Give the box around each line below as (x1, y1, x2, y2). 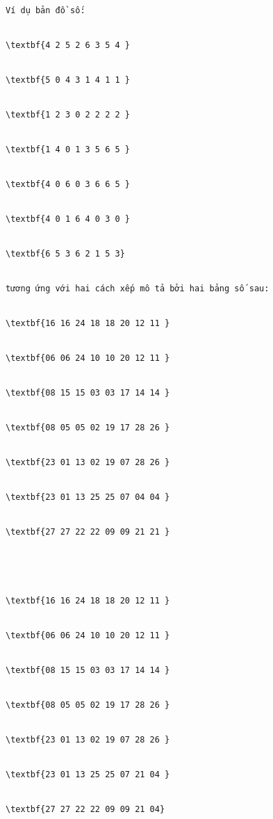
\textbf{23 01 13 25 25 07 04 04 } (6, 492, 170, 502)
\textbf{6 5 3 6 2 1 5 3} (6, 248, 125, 259)
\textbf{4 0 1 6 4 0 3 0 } (6, 213, 130, 224)
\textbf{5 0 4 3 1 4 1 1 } (6, 74, 130, 85)
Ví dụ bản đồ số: (6, 6, 85, 15)
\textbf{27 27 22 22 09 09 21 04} (6, 804, 165, 815)
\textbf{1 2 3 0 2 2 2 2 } (6, 109, 130, 120)
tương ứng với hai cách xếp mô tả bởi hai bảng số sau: (6, 283, 270, 293)
